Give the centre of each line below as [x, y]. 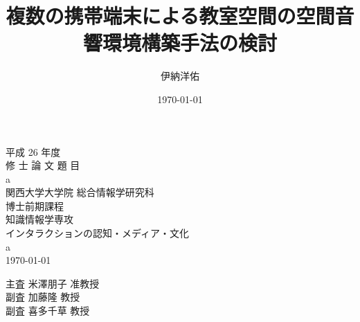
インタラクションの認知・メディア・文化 [98, 233]
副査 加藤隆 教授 [43, 297]
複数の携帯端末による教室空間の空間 [170, 16]
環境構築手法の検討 [189, 43]
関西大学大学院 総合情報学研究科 [80, 192]
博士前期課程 [35, 205]
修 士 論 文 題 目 [43, 165]
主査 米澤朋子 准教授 [53, 283]
